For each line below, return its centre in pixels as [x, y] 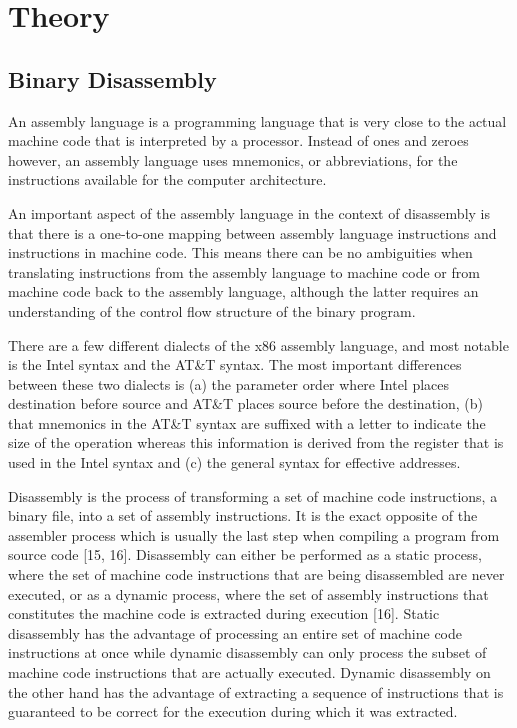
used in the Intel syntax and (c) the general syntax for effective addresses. [234, 462]
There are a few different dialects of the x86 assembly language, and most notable [258, 344]
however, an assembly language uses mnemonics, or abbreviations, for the [233, 159]
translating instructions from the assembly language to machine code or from [244, 271]
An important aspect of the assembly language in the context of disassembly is [249, 212]
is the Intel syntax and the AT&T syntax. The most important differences [235, 364]
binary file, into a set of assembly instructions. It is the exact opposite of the [243, 515]
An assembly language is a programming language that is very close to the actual [257, 120]
